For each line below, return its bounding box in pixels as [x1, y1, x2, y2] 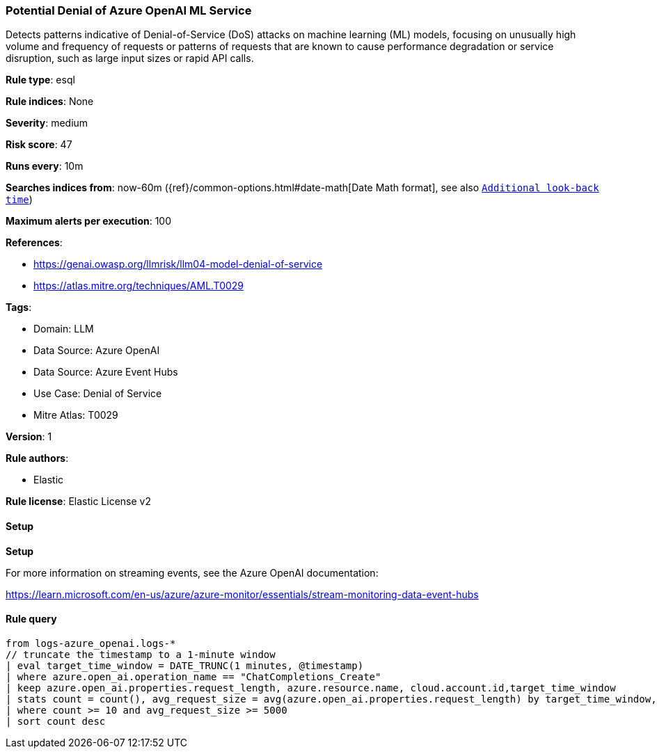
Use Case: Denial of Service [33, 387, 162, 400]
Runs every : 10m [6, 160, 84, 173]
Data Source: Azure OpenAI [33, 344, 160, 357]
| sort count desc [6, 715, 106, 727]
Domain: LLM [33, 323, 94, 335]
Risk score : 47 [6, 138, 72, 151]
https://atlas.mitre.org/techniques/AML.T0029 [33, 280, 244, 292]
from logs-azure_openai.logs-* [6, 637, 176, 649]
